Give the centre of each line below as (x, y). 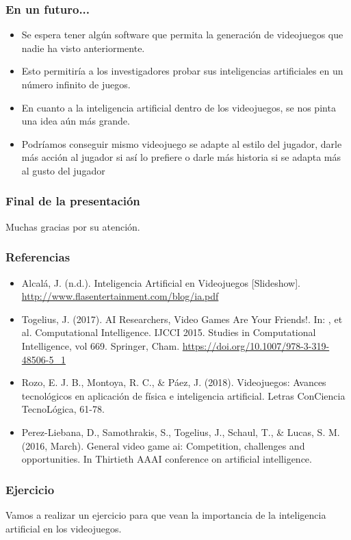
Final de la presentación (73, 201)
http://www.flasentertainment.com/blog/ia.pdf (120, 296)
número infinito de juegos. (76, 84)
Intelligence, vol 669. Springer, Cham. (101, 345)
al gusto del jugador (63, 170)
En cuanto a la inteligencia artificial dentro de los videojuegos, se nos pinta (179, 107)
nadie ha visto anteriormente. (83, 48)
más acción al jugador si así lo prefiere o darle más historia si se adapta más (181, 157)
